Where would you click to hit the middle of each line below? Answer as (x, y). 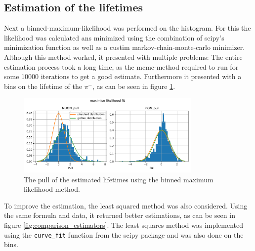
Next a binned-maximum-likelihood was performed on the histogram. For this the (127, 28)
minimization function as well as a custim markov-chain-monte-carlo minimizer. (125, 47)
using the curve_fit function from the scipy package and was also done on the (124, 234)
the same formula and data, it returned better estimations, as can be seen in (120, 215)
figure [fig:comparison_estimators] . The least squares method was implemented (124, 225)
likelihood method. (52, 189)
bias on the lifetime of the (43, 86)
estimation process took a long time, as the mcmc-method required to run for (121, 66)
